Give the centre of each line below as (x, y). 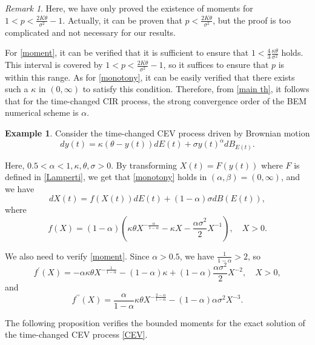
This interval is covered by (54, 65)
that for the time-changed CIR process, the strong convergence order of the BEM (156, 100)
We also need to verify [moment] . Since (77, 256)
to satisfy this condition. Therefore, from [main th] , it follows (196, 89)
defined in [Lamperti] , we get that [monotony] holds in (106, 177)
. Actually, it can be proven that (122, 20)
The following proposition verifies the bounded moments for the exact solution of (155, 322)
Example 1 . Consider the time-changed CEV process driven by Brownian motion (157, 132)
